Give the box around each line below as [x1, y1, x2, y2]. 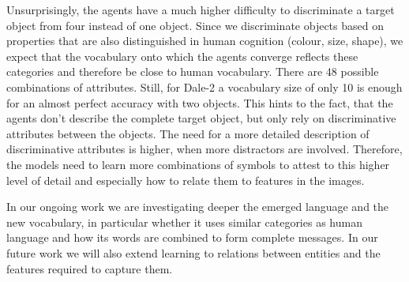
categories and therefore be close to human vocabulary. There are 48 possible [6, 63, 379, 80]
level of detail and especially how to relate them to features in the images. [6, 171, 365, 188]
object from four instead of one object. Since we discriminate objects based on [6, 17, 384, 33]
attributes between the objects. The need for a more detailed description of [6, 125, 370, 141]
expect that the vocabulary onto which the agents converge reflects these [6, 47, 358, 64]
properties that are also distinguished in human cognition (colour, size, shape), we [6, 32, 403, 49]
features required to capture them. [6, 260, 173, 276]
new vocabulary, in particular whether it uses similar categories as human [6, 213, 362, 230]
